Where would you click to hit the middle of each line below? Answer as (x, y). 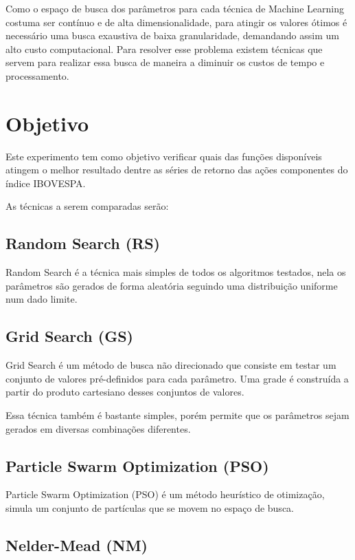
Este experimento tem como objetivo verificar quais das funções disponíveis (164, 156)
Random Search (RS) (83, 243)
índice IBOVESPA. (46, 183)
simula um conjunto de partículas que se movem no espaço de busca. (150, 508)
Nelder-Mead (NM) (77, 545)
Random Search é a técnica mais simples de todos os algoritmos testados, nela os (176, 272)
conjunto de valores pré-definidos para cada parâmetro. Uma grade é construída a (177, 378)
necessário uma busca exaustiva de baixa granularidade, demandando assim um (172, 35)
